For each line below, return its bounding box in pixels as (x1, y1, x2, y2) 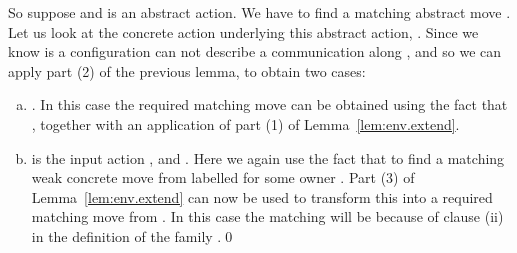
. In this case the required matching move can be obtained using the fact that (31, 94, 508, 115)
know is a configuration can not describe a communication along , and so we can (8, 41, 502, 62)
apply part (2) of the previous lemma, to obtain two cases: (8, 60, 366, 81)
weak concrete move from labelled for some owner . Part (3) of (31, 167, 415, 188)
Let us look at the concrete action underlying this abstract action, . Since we (8, 21, 479, 42)
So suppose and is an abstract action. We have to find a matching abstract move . (8, 2, 511, 22)
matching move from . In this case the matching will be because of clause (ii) (31, 206, 504, 227)
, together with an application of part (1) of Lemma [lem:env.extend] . (31, 113, 460, 134)
